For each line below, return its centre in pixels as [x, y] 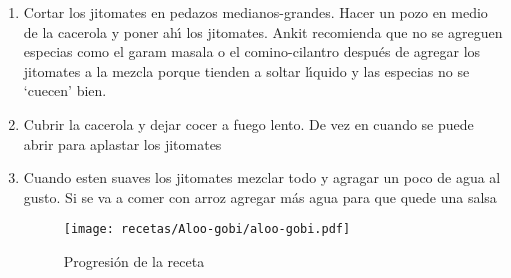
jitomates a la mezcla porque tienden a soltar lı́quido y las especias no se [246, 70]
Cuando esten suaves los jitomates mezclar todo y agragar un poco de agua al [262, 177]
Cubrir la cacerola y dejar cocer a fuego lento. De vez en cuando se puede [248, 123]
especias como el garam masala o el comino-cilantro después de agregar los [252, 51]
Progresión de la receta [134, 261]
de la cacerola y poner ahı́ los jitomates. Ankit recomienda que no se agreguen [263, 31]
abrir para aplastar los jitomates [122, 143]
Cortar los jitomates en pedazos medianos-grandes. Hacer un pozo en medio [255, 12]
